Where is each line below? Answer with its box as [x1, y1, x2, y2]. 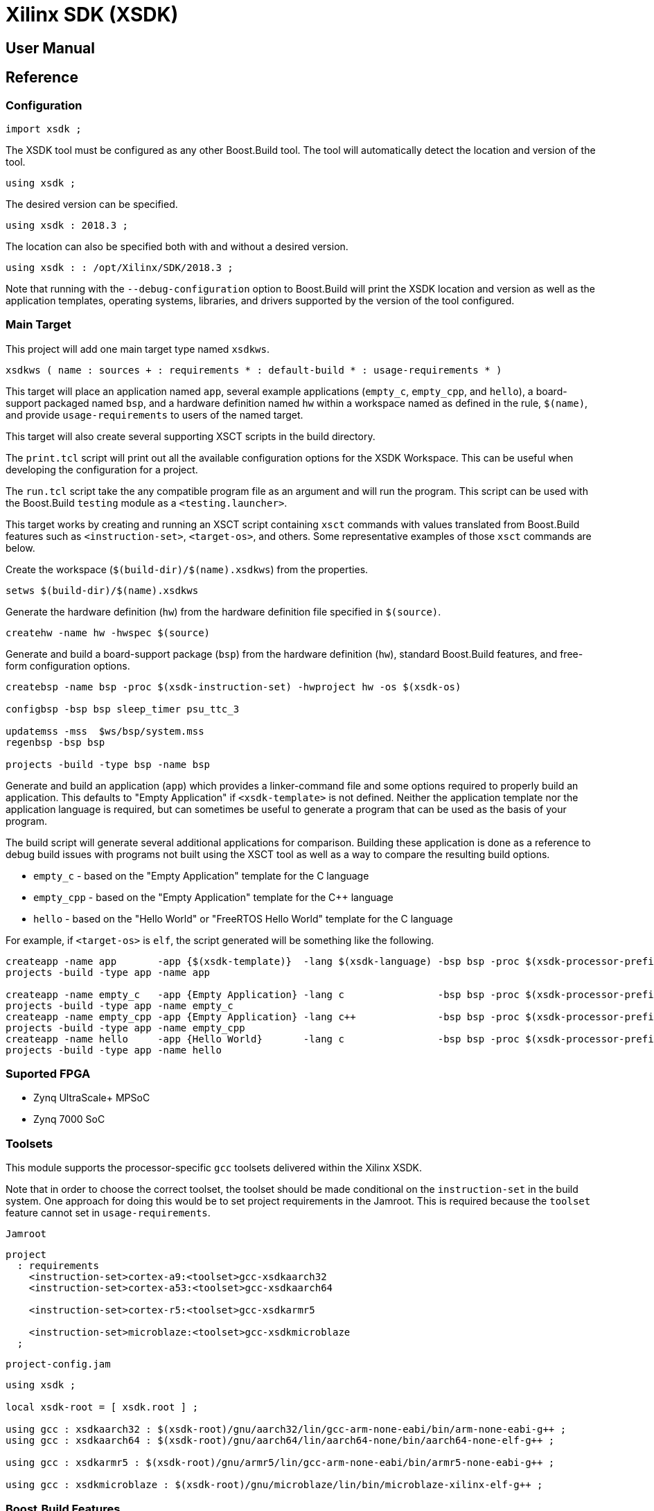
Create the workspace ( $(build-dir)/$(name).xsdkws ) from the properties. [6, 563, 369, 575]
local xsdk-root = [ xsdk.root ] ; [6, 1401, 199, 1413]
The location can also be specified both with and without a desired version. [6, 240, 348, 252]
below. [6, 541, 35, 554]
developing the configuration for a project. [6, 463, 198, 475]
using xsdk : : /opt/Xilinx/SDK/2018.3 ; [6, 261, 233, 273]
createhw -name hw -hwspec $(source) [6, 627, 211, 638]
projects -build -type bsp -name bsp [6, 758, 211, 770]
